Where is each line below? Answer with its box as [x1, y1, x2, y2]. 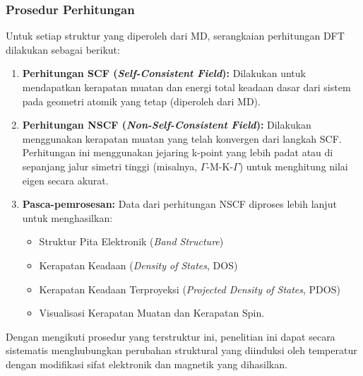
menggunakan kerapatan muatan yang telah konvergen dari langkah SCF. [22, 131, 342, 146]
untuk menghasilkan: [22, 210, 113, 225]
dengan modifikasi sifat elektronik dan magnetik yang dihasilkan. [6, 356, 287, 371]
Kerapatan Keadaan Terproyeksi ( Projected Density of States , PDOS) [39, 281, 340, 296]
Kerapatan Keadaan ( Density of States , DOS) [39, 257, 238, 272]
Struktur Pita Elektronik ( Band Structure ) [39, 234, 224, 249]
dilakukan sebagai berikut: [6, 42, 120, 57]
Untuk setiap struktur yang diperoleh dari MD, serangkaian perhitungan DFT [6, 28, 345, 43]
